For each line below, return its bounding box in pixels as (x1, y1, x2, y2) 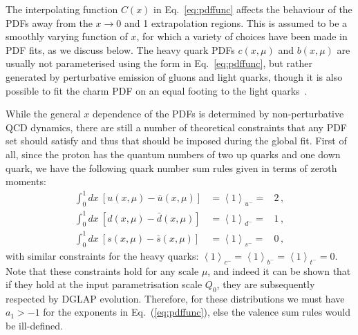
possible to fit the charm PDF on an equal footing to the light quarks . (6, 83, 308, 97)
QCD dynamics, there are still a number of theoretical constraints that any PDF (6, 119, 348, 134)
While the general (6, 106, 81, 121)
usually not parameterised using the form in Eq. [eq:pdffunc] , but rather (6, 56, 313, 70)
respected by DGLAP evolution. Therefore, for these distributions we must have (6, 291, 345, 305)
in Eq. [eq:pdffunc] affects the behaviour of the (153, 2, 352, 16)
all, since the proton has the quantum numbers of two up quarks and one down (6, 146, 341, 161)
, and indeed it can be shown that (207, 263, 351, 278)
